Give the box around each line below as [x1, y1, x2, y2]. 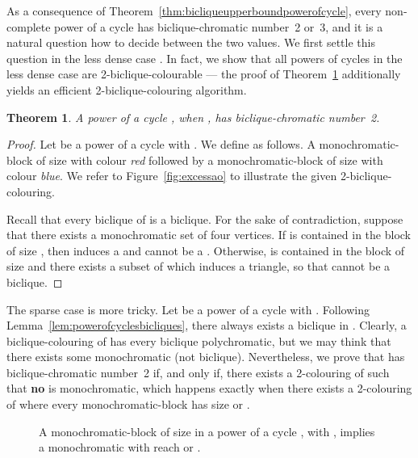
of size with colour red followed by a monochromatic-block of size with [36, 151, 383, 168]
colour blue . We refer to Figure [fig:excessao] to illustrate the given [6, 167, 337, 184]
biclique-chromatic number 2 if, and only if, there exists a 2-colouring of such [6, 363, 390, 380]
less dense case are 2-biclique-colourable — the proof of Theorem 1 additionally [6, 65, 401, 82]
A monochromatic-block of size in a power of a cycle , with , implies [39, 422, 375, 439]
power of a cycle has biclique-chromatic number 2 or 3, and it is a [54, 18, 383, 35]
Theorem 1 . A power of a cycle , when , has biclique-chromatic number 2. [6, 108, 380, 125]
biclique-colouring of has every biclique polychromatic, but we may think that [6, 332, 391, 349]
